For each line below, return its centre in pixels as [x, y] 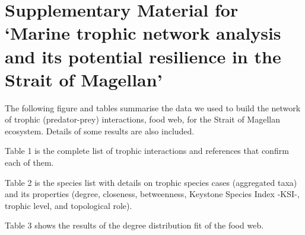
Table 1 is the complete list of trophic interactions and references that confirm [147, 151]
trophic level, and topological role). [69, 205]
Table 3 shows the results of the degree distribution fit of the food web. [134, 225]
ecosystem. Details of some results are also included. [100, 131]
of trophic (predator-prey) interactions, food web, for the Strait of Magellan [142, 119]
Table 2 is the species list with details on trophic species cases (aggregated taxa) [151, 182]
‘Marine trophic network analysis [143, 33]
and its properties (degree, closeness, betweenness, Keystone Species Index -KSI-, [152, 194]
